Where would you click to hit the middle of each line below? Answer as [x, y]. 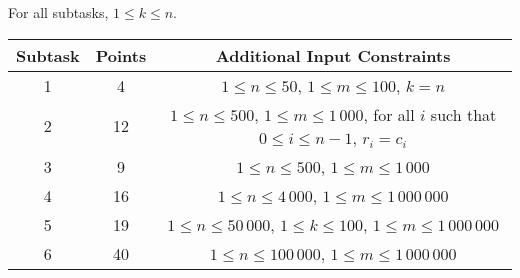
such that [463, 114]
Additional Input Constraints [333, 55]
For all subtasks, [58, 12]
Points [121, 55]
